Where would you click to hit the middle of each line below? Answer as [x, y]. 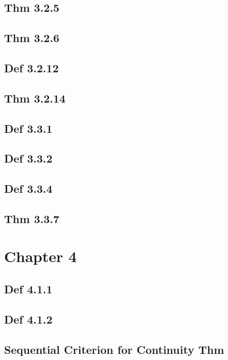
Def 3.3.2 [28, 158]
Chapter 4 [41, 256]
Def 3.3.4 [28, 188]
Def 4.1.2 [28, 319]
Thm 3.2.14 [35, 98]
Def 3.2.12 [31, 67]
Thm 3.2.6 [32, 38]
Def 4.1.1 [28, 289]
